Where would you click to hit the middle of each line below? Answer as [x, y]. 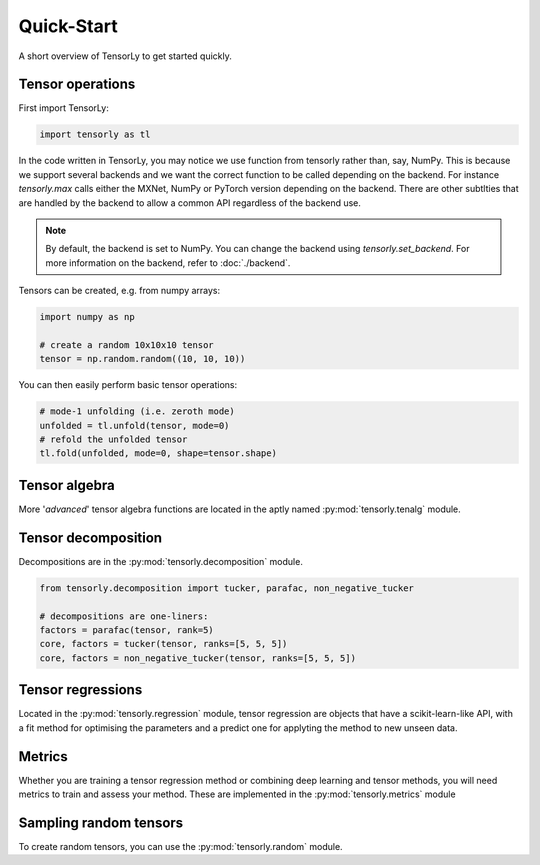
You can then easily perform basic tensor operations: [128, 385]
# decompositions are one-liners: [124, 616]
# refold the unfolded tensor [113, 439]
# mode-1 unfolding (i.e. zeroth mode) [137, 411]
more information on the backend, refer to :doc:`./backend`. [168, 262]
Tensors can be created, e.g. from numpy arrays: [119, 291]
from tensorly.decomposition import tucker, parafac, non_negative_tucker [227, 588]
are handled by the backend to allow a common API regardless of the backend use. [190, 202]
